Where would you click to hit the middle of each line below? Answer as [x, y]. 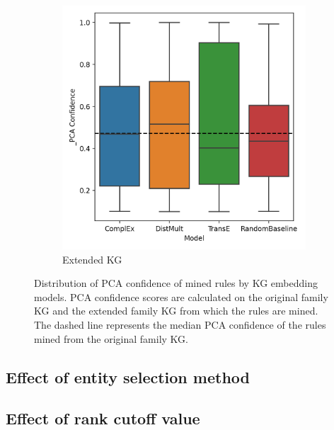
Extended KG [92, 259]
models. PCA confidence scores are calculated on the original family [181, 296]
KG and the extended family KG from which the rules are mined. [176, 311]
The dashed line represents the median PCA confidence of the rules [180, 324]
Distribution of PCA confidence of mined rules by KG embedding [176, 283]
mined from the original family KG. [111, 338]
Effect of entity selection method [128, 377]
